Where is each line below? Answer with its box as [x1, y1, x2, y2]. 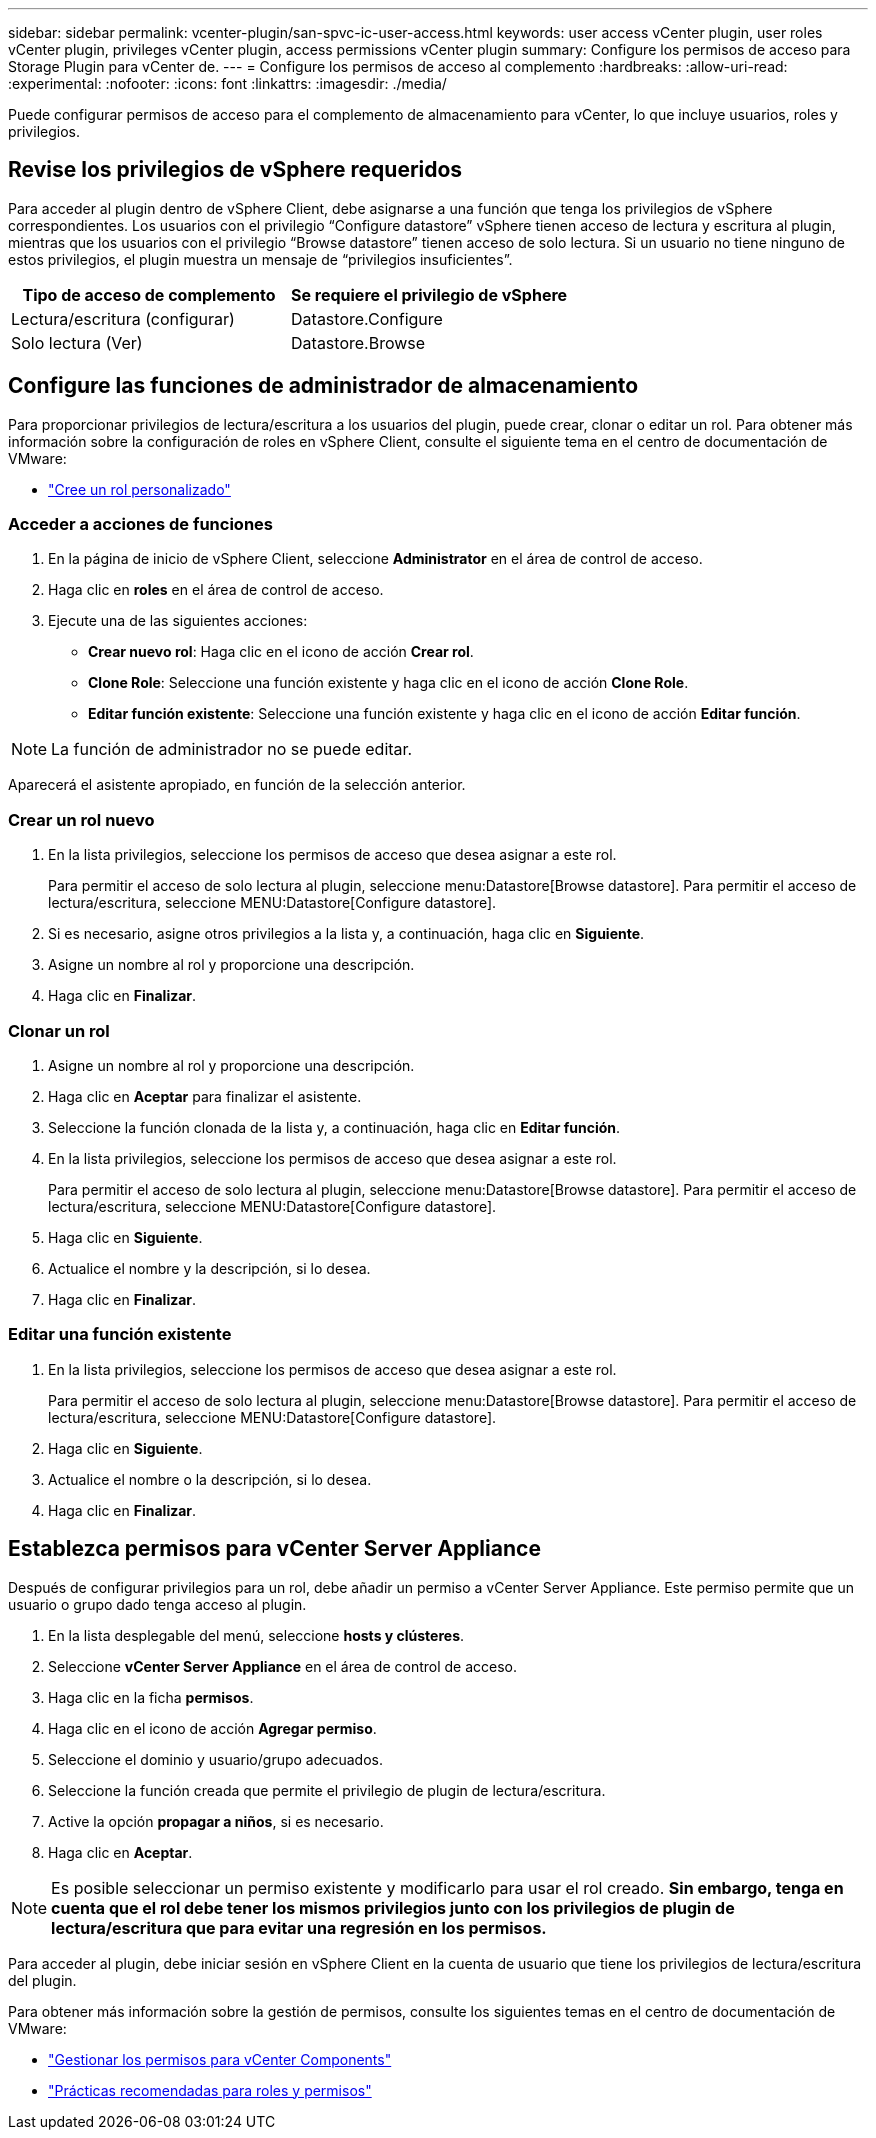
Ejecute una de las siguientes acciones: [48, 612, 308, 630]
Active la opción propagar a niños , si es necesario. [48, 1812, 384, 1830]
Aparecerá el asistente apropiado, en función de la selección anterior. [8, 776, 466, 794]
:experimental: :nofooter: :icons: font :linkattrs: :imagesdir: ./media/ [8, 75, 447, 92]
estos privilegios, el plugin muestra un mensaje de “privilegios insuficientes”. [8, 250, 513, 268]
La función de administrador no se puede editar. [51, 739, 413, 760]
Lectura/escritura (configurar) [11, 308, 235, 329]
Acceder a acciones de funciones [8, 514, 273, 535]
